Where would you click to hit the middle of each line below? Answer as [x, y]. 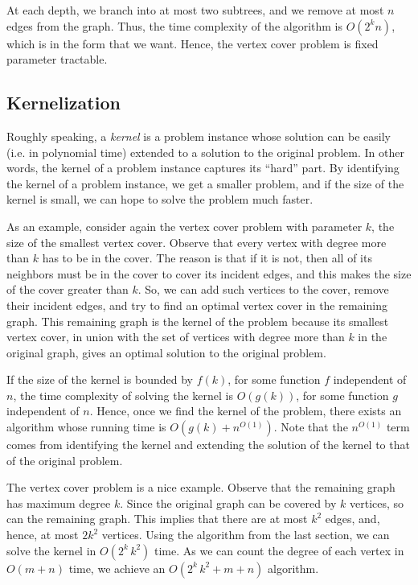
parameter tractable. [57, 59]
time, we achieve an [117, 568]
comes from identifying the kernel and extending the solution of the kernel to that [208, 445]
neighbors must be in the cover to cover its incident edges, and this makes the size [209, 273]
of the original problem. [65, 460]
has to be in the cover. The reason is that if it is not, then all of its [207, 258]
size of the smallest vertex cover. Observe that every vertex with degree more [197, 242]
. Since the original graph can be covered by [228, 503]
